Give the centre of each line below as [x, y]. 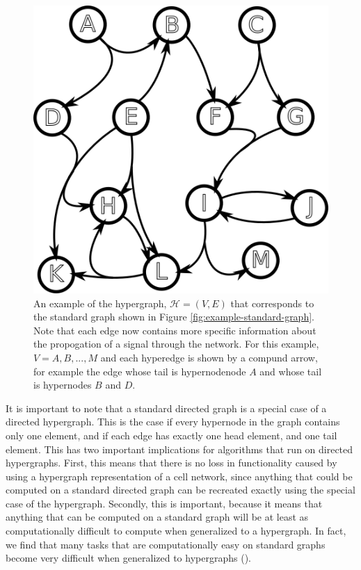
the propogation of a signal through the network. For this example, [176, 344]
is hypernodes [63, 385]
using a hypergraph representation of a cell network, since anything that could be [179, 476]
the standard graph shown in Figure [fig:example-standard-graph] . [174, 317]
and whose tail [291, 371]
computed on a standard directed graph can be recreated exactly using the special [180, 490]
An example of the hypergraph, [100, 303]
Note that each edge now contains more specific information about [175, 330]
